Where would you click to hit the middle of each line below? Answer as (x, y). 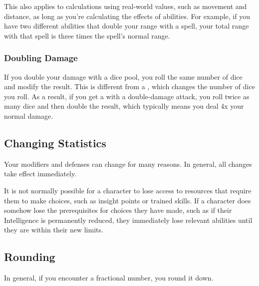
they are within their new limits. (54, 230)
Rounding (30, 257)
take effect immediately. (40, 174)
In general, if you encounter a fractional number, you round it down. (109, 278)
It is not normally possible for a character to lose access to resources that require (128, 190)
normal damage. (29, 115)
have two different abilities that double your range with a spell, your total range (127, 26)
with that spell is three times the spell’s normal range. (87, 35)
